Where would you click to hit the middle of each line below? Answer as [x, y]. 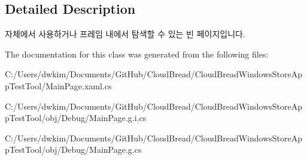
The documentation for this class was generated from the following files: [137, 54]
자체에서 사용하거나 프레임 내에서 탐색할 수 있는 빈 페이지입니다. [125, 34]
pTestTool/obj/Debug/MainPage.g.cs [73, 150]
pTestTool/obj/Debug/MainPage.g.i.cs [76, 118]
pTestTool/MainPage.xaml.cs [58, 85]
